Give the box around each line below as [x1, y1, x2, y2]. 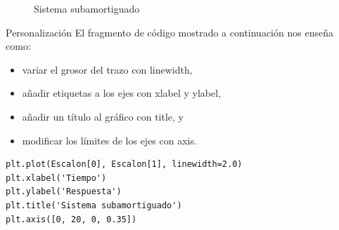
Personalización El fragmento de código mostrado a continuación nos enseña [6, 25, 333, 39]
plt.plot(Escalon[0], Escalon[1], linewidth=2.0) [6, 159, 243, 170]
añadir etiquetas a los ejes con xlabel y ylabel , [22, 86, 222, 100]
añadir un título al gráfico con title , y [22, 109, 184, 123]
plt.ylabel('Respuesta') [6, 187, 122, 197]
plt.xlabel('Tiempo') [6, 172, 107, 183]
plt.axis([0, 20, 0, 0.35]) [6, 214, 137, 224]
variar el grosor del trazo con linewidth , [22, 62, 193, 76]
